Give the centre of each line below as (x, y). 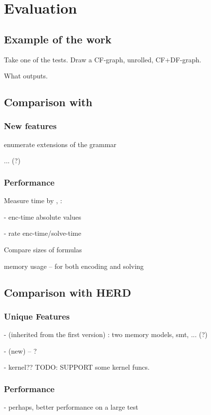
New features (30, 126)
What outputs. (26, 76)
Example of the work (58, 39)
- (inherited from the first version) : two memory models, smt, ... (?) (106, 334)
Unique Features (37, 316)
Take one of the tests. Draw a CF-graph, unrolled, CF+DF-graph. (103, 59)
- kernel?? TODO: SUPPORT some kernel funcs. (77, 367)
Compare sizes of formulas (43, 249)
